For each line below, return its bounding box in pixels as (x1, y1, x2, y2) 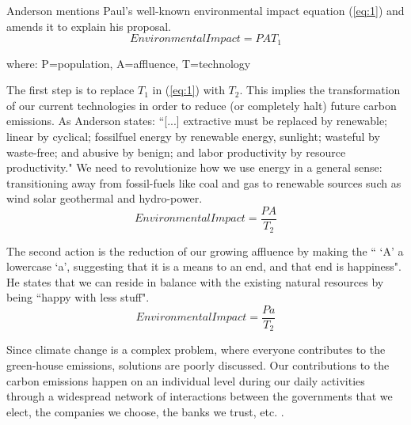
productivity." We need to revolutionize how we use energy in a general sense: (6, 159, 382, 176)
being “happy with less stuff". (6, 289, 150, 305)
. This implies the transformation (239, 82, 401, 98)
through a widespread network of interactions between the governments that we (6, 388, 393, 404)
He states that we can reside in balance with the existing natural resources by (6, 273, 384, 290)
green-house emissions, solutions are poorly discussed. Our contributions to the (6, 356, 390, 373)
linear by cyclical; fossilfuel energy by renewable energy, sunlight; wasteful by (6, 128, 380, 145)
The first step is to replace (6, 82, 135, 98)
